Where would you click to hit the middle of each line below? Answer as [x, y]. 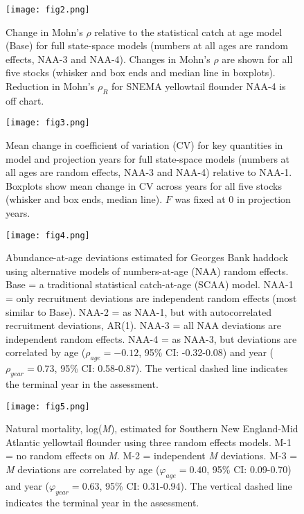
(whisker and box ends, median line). [84, 199]
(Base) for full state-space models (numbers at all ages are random [147, 45]
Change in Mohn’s [44, 32]
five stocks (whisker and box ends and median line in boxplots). [141, 72]
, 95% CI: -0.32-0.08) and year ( [206, 352]
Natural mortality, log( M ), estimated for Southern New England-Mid [152, 428]
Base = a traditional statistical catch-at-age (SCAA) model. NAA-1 [150, 284]
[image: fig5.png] [48, 406]
